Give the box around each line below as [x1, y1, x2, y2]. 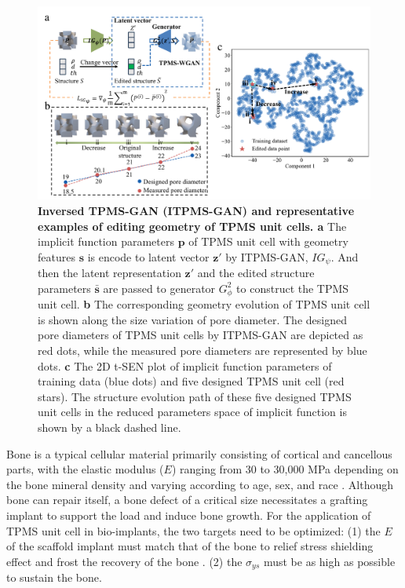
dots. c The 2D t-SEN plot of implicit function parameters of [38, 357, 332, 374]
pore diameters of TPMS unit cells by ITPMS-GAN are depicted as [38, 327, 363, 343]
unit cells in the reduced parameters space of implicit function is [38, 404, 347, 420]
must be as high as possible [263, 553, 396, 569]
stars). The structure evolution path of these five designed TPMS [38, 388, 352, 404]
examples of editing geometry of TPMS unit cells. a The [38, 217, 347, 234]
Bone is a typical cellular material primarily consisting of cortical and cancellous [6, 445, 392, 462]
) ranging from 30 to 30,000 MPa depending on [171, 461, 399, 477]
